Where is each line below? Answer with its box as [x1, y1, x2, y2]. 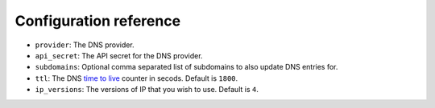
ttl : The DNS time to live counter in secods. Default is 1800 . [35, 73, 238, 83]
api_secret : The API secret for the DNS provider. [35, 50, 203, 60]
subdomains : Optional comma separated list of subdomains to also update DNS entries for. [35, 62, 338, 72]
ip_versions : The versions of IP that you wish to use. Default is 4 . [35, 85, 259, 94]
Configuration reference [14, 12, 181, 30]
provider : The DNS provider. [35, 40, 135, 50]
